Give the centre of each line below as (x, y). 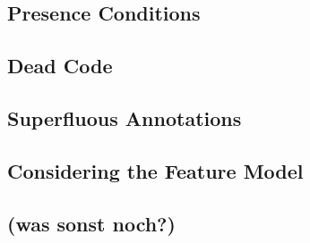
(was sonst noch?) (91, 223)
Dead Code (60, 66)
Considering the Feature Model (155, 170)
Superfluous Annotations (125, 117)
